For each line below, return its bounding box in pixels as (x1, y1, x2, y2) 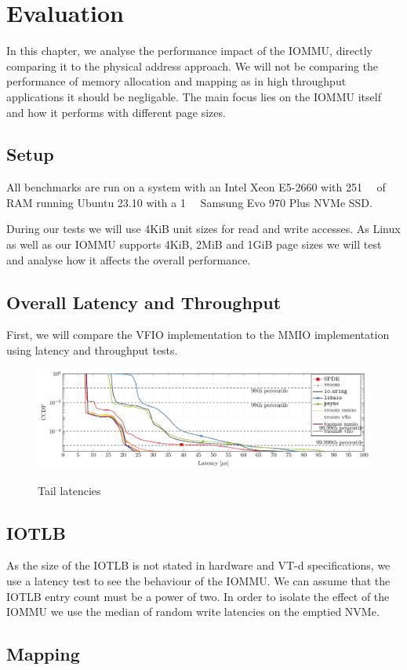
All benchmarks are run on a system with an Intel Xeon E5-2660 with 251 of (6, 179, 386, 195)
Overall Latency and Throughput (6, 289, 282, 314)
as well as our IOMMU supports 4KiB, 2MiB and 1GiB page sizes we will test (6, 236, 382, 253)
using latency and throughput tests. (6, 342, 178, 359)
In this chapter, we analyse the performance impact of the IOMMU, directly (6, 42, 372, 59)
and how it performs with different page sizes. (6, 104, 226, 120)
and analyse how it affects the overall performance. (6, 251, 251, 268)
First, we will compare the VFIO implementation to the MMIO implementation (6, 326, 390, 343)
